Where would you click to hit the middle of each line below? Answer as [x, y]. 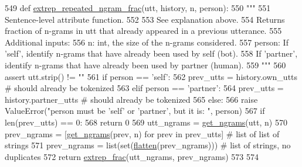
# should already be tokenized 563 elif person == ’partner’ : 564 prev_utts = [144, 88]
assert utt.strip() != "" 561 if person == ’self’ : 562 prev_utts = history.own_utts [151, 76]
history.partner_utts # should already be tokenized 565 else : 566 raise [131, 99]
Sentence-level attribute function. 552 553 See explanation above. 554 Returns [145, 19]
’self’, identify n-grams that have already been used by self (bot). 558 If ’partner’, [151, 53]
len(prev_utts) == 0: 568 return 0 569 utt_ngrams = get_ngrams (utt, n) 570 [146, 122]
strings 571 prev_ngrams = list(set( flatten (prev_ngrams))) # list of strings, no [148, 145]
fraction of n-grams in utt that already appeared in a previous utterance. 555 [143, 31]
